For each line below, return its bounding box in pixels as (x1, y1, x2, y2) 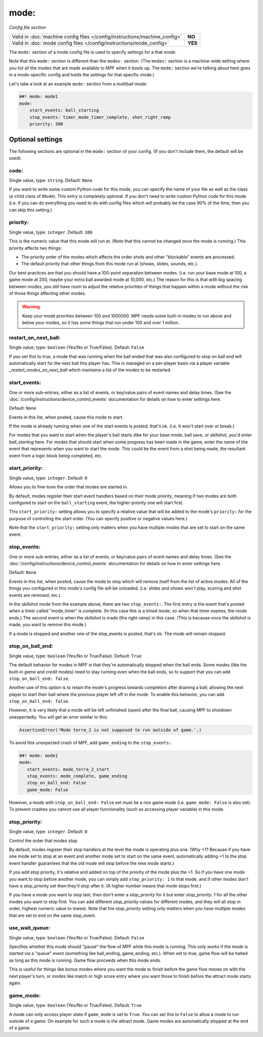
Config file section (9, 24, 46, 30)
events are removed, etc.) (9, 592, 61, 598)
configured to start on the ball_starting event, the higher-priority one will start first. (9, 500, 184, 506)
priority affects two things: (9, 245, 62, 251)
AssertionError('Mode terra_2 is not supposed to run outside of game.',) (19, 727, 202, 733)
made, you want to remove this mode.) (9, 622, 87, 628)
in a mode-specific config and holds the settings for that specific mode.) (9, 72, 155, 78)
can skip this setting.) (9, 207, 52, 212)
